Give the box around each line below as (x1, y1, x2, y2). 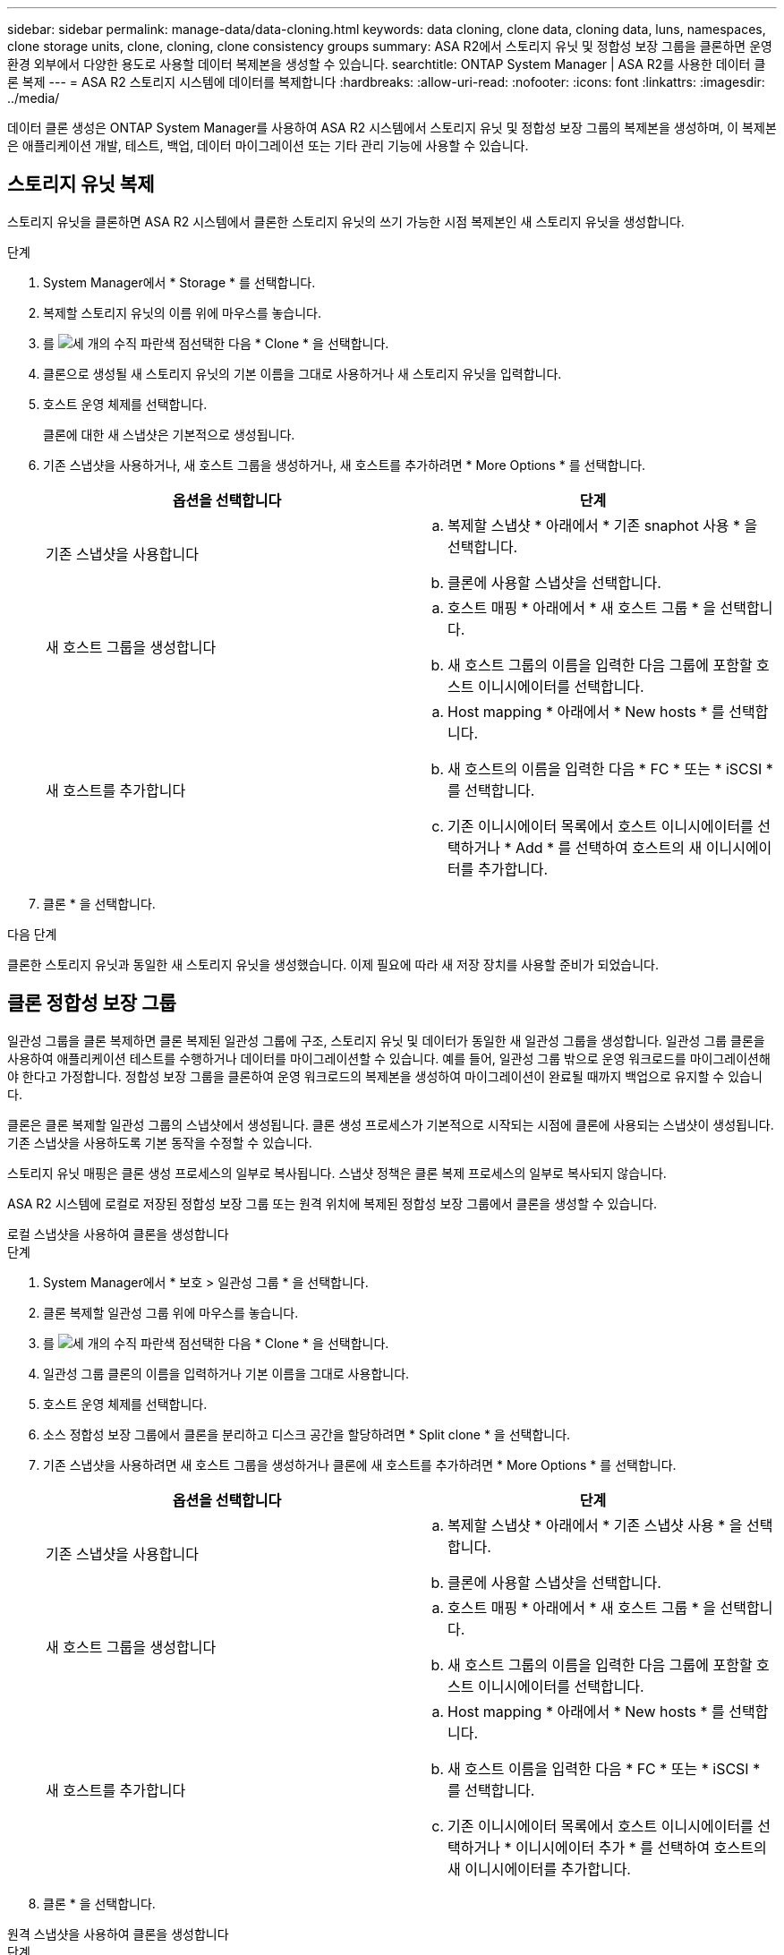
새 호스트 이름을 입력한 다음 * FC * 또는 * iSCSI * (447, 1759, 761, 1778)
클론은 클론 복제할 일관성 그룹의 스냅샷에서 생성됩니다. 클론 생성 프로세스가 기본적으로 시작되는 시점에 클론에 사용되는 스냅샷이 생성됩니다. (7, 1116, 774, 1132)
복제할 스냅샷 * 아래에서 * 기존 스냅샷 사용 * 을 (447, 1515, 743, 1534)
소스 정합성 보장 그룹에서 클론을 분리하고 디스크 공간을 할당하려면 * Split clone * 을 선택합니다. (43, 1426, 571, 1442)
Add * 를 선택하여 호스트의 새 (515, 838, 703, 857)
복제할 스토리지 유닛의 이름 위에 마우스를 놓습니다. (43, 304, 322, 320)
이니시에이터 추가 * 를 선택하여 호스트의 (515, 1838, 767, 1857)
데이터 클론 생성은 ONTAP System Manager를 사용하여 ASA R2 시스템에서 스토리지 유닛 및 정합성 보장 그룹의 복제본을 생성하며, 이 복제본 (7, 120, 777, 135)
